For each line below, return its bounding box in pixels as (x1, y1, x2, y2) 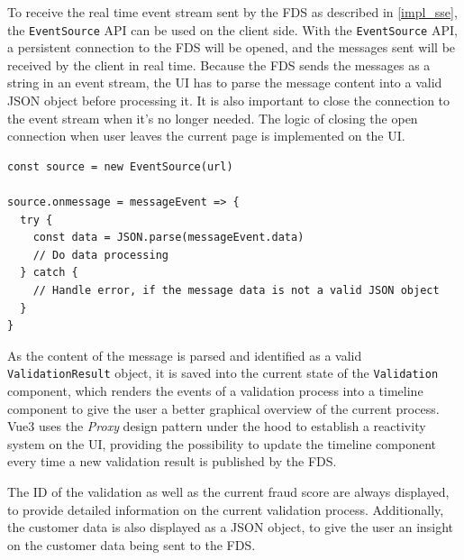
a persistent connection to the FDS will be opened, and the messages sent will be (7, 38, 456, 57)
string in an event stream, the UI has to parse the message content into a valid (7, 73, 442, 92)
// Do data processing (32, 248, 168, 262)
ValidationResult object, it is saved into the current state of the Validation (7, 363, 439, 382)
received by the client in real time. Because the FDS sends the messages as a (7, 55, 431, 74)
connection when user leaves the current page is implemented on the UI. (7, 126, 405, 145)
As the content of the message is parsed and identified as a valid (7, 345, 362, 364)
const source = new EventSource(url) (7, 160, 233, 173)
